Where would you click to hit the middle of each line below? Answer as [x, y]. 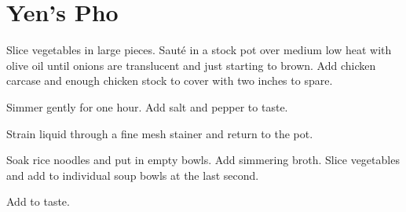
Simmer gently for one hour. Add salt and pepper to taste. [147, 106]
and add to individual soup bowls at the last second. [133, 175]
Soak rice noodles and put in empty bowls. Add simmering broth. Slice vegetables [203, 160]
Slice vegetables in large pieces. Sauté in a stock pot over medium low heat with [199, 50]
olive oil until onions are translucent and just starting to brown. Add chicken [191, 65]
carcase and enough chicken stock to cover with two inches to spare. [170, 80]
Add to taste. [38, 201]
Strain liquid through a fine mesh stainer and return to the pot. [160, 133]
